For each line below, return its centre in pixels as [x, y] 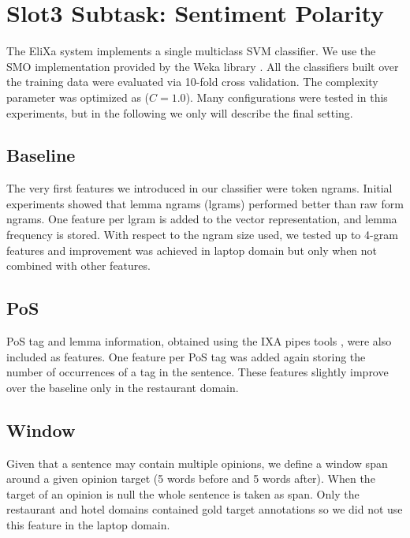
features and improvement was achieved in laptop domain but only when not [192, 250]
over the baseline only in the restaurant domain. [123, 387]
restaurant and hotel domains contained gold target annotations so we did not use [205, 509]
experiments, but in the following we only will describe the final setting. [180, 112]
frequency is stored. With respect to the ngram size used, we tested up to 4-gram [202, 235]
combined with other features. [78, 265]
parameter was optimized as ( [78, 97]
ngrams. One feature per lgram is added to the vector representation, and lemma [202, 219]
